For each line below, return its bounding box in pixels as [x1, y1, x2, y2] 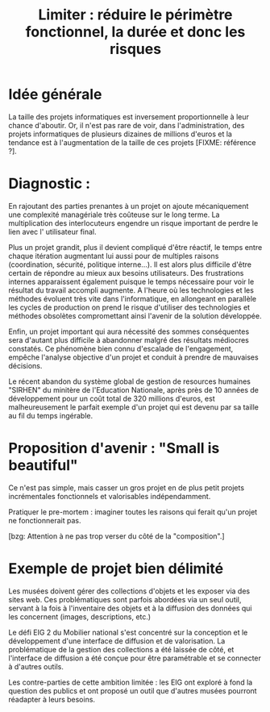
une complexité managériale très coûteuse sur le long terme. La [8, 210, 220, 219]
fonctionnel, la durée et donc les [25, 23, 246, 41]
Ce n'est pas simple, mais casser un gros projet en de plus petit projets [8, 482, 244, 493]
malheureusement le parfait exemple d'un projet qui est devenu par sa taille [8, 402, 260, 412]
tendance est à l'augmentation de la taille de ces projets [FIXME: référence [8, 137, 256, 147]
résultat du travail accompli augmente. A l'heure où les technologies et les [8, 285, 254, 295]
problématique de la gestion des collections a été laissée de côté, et [8, 644, 235, 654]
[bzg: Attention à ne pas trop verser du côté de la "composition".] [8, 531, 225, 541]
